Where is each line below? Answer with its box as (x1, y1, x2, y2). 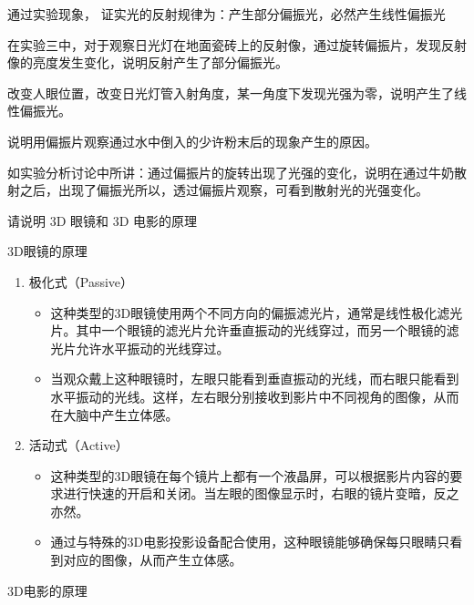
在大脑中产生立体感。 (50, 405, 179, 424)
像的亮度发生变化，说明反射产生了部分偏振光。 (7, 53, 288, 72)
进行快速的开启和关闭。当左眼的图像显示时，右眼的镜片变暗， (63, 484, 434, 503)
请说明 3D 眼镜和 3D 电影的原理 (7, 210, 198, 230)
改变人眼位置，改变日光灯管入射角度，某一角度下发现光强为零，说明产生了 (7, 83, 454, 102)
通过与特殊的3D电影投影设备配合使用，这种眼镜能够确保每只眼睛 (50, 532, 438, 551)
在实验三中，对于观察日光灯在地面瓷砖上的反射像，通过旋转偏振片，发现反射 (7, 35, 467, 54)
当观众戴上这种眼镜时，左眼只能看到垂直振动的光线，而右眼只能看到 (50, 369, 459, 388)
